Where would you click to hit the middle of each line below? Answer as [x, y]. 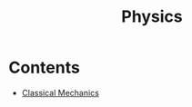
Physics [152, 17]
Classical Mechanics [60, 92]
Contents [45, 68]
